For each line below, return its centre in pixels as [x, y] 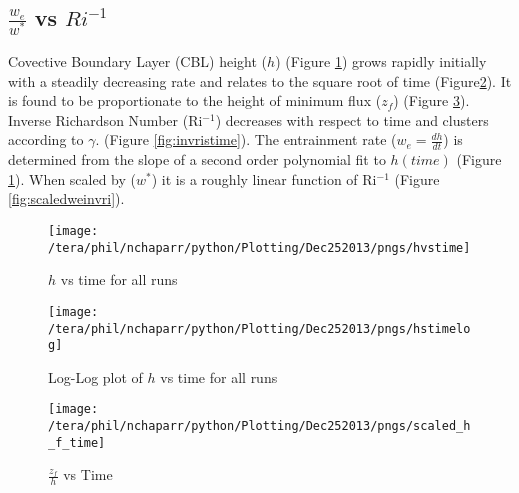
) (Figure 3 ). [431, 100]
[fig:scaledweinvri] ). [66, 198]
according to [46, 139]
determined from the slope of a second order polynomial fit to [197, 159]
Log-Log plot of [95, 376]
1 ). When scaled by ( [72, 178]
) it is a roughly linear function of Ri [264, 178]
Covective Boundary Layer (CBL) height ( [138, 61]
